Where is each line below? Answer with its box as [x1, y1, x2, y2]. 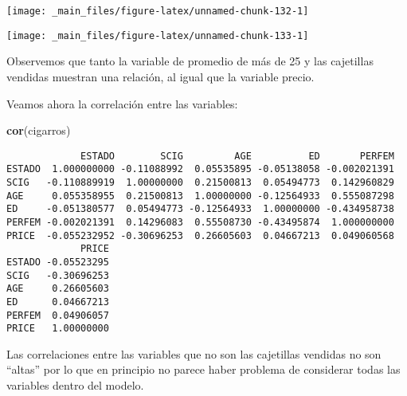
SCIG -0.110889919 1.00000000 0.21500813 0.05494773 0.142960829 [6, 177, 394, 188]
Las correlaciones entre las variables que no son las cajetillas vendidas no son [6, 345, 382, 362]
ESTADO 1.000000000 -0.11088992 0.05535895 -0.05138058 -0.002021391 [6, 163, 394, 175]
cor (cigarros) [6, 122, 71, 139]
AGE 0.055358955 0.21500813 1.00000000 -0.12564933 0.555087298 [6, 190, 394, 202]
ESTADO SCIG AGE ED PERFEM [80, 150, 394, 162]
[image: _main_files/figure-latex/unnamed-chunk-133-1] [6, 29, 309, 41]
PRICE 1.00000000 [6, 323, 109, 335]
